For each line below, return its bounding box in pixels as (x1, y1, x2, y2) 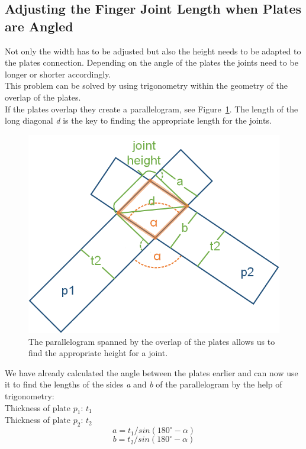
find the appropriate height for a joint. (28, 347, 168, 359)
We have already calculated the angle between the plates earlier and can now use (5, 366, 298, 379)
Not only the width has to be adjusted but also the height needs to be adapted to (5, 44, 301, 57)
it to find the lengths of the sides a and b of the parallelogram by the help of (5, 378, 282, 390)
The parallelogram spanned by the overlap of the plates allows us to (28, 335, 275, 347)
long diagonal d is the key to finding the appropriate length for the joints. (5, 114, 272, 127)
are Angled (5, 17, 73, 35)
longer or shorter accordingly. (5, 67, 111, 80)
